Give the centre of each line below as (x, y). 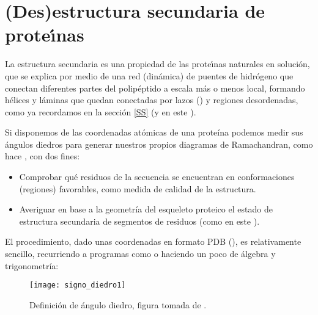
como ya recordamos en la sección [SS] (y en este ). (101, 111)
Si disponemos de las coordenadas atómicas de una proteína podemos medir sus (154, 132)
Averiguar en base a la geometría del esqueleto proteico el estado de (146, 209)
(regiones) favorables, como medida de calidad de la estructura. (138, 188)
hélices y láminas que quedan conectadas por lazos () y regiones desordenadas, (152, 100)
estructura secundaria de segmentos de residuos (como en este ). (139, 221)
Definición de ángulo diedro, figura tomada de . (118, 304)
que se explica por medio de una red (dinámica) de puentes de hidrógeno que (149, 75)
